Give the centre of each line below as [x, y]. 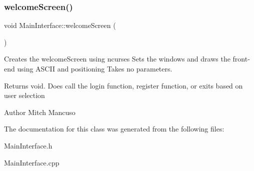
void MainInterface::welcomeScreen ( [60, 25]
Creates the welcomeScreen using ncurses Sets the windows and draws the [117, 59]
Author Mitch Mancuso [40, 112]
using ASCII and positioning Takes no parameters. [95, 68]
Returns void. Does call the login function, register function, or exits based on [123, 85]
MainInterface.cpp [32, 162]
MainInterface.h [28, 145]
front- [241, 59]
